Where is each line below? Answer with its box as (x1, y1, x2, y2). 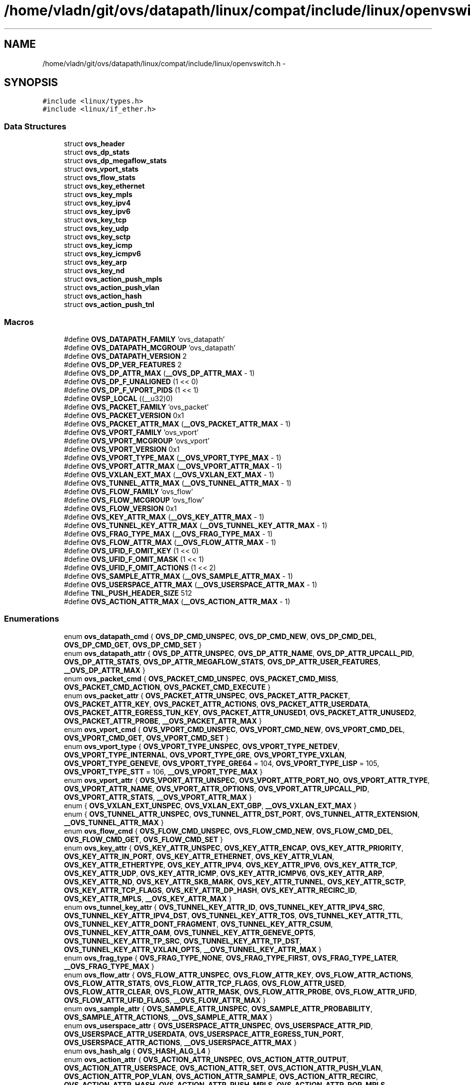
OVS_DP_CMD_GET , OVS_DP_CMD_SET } (64, 640, 202, 649)
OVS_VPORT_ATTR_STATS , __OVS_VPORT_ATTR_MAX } (64, 792, 252, 801)
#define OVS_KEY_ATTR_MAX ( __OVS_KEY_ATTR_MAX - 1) (64, 512, 264, 521)
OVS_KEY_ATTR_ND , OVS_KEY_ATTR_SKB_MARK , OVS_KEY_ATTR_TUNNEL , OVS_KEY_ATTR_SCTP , (64, 877, 406, 886)
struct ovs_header (64, 139, 125, 148)
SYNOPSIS (4, 76, 58, 89)
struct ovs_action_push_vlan (64, 283, 160, 292)
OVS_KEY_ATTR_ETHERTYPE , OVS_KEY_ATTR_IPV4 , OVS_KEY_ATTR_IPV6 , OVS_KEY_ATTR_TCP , (64, 860, 398, 869)
